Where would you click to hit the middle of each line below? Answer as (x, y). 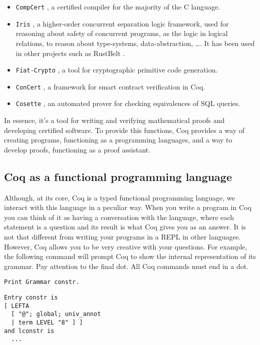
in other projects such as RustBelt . (70, 53)
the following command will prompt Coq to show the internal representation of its (130, 256)
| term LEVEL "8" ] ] (47, 323)
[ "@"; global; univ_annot (56, 314)
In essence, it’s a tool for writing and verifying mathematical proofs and (114, 120)
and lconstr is (29, 331)
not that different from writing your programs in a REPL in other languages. (122, 237)
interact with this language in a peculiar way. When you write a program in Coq (128, 207)
